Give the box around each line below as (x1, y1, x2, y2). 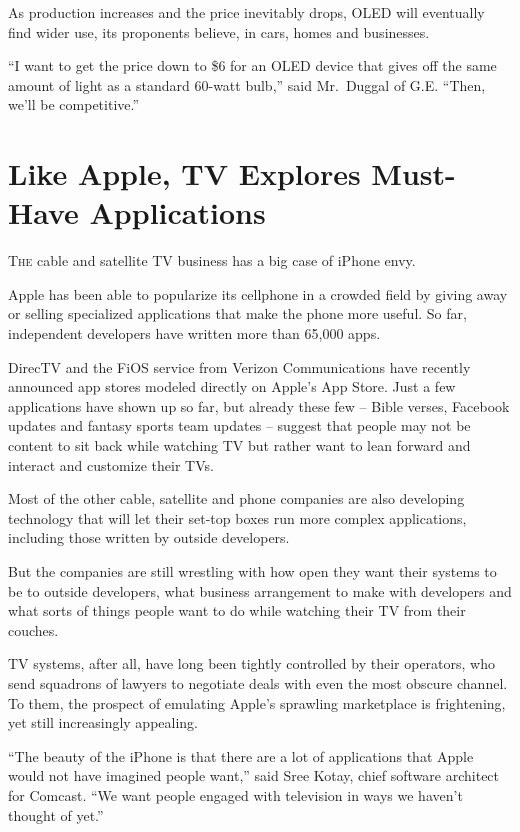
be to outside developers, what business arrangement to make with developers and (8, 580, 512, 601)
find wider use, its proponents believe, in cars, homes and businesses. (8, 21, 430, 42)
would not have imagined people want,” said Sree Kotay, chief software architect (8, 765, 500, 786)
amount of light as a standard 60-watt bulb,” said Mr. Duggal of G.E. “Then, (8, 74, 486, 95)
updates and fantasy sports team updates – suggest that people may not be (8, 415, 471, 436)
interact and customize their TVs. (8, 454, 214, 475)
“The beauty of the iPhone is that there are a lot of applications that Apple (8, 745, 474, 766)
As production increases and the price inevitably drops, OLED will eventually (8, 2, 485, 22)
